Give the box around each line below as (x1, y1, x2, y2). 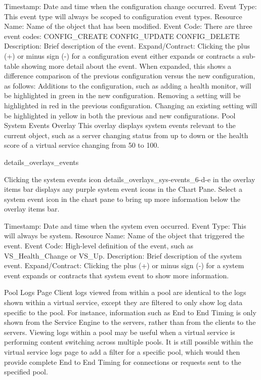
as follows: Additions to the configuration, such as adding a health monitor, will (4, 80, 251, 91)
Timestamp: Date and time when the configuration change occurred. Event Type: (4, 1, 257, 11)
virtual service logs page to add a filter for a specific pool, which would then (4, 347, 240, 357)
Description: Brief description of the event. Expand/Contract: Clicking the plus (4, 40, 250, 51)
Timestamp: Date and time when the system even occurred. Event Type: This (4, 220, 246, 231)
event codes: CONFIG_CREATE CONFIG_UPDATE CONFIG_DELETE (4, 30, 240, 41)
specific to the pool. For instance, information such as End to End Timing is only (4, 307, 256, 317)
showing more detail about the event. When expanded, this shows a (21, 60, 232, 71)
